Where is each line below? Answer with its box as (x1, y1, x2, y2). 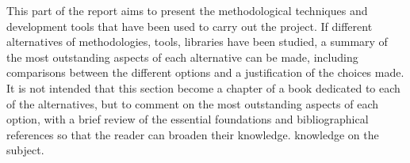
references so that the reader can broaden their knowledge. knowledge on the (6, 126, 379, 142)
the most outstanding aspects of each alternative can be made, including (6, 48, 358, 65)
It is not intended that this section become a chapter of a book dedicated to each (6, 79, 400, 96)
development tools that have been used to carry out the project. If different (6, 17, 373, 34)
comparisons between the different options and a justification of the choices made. (6, 64, 404, 81)
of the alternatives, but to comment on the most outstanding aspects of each (6, 95, 378, 112)
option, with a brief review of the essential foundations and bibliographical (6, 111, 369, 127)
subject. (6, 142, 44, 158)
